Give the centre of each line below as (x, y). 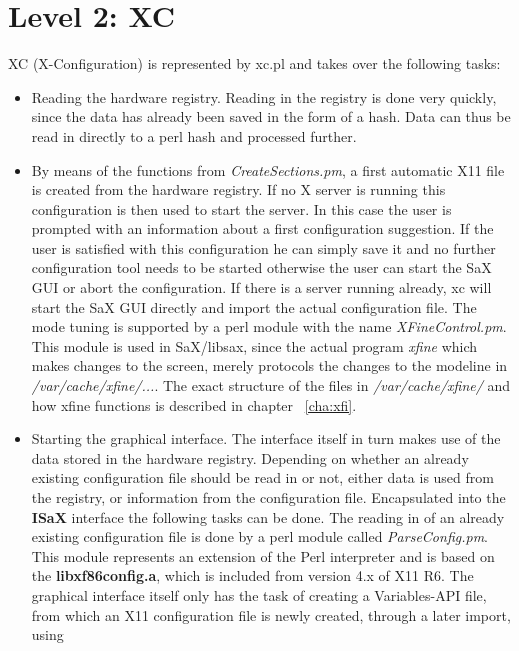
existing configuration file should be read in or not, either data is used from (262, 477)
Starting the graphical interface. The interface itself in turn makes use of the (266, 438)
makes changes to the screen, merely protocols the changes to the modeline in (269, 365)
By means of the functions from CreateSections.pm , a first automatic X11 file (268, 169)
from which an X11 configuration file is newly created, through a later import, (271, 614)
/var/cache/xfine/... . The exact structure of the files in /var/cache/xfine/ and (271, 385)
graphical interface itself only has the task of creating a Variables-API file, (259, 594)
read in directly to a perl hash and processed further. (194, 135)
